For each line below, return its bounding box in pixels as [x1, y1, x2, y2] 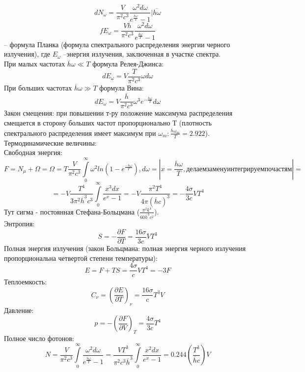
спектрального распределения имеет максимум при [4, 127, 156, 138]
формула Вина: [99, 82, 144, 93]
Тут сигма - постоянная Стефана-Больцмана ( [4, 206, 140, 217]
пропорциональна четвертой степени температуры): [4, 252, 158, 263]
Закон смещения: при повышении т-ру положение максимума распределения [4, 108, 233, 118]
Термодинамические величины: [4, 137, 97, 148]
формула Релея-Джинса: [92, 58, 164, 68]
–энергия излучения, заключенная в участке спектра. [63, 49, 221, 59]
